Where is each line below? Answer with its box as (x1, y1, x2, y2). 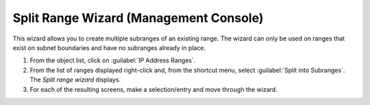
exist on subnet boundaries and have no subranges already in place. (12, 43, 206, 51)
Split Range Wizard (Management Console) (12, 10, 264, 25)
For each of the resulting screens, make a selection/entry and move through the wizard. (29, 85, 277, 93)
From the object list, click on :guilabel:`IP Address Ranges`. (29, 56, 196, 65)
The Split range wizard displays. (29, 75, 121, 84)
